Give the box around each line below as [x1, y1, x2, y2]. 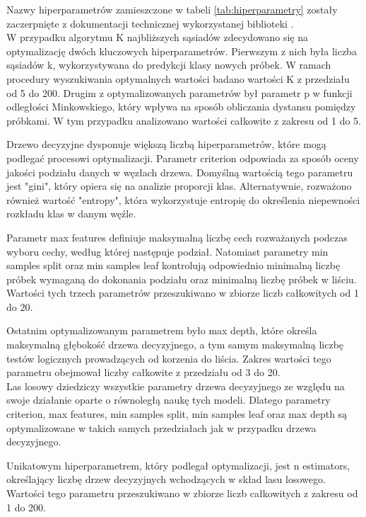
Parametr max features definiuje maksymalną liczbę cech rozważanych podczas [6, 229, 348, 244]
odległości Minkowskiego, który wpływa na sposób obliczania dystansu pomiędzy [6, 99, 356, 114]
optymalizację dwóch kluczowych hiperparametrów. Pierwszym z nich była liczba [6, 43, 357, 58]
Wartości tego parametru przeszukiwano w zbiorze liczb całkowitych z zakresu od [6, 486, 358, 500]
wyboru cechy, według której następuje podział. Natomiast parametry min [6, 244, 329, 258]
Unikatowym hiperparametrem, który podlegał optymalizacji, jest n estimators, [6, 458, 350, 472]
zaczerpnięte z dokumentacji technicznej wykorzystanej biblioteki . [6, 16, 294, 30]
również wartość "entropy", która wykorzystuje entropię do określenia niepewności [6, 192, 360, 207]
